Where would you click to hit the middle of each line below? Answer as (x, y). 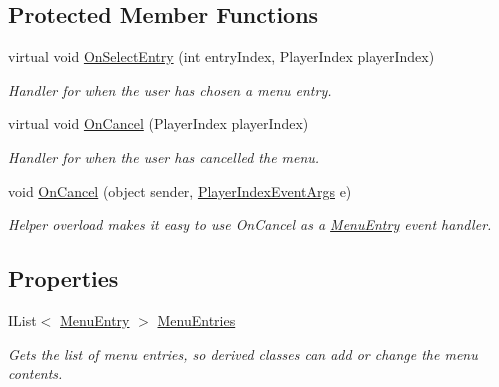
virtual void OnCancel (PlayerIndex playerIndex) (158, 123)
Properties (63, 278)
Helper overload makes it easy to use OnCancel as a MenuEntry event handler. (250, 224)
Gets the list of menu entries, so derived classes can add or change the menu (243, 353)
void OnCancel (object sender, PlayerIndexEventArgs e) (180, 190)
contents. (35, 373)
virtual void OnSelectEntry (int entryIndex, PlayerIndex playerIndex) (221, 56)
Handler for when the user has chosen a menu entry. (170, 89)
